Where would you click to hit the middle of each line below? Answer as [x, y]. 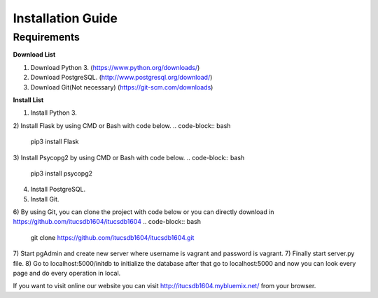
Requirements [47, 37]
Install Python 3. [54, 113]
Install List [28, 100]
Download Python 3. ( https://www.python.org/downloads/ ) [115, 67]
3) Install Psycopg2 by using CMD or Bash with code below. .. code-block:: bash [129, 157]
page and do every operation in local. [67, 274]
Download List [34, 55]
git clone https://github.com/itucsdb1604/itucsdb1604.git [112, 237]
